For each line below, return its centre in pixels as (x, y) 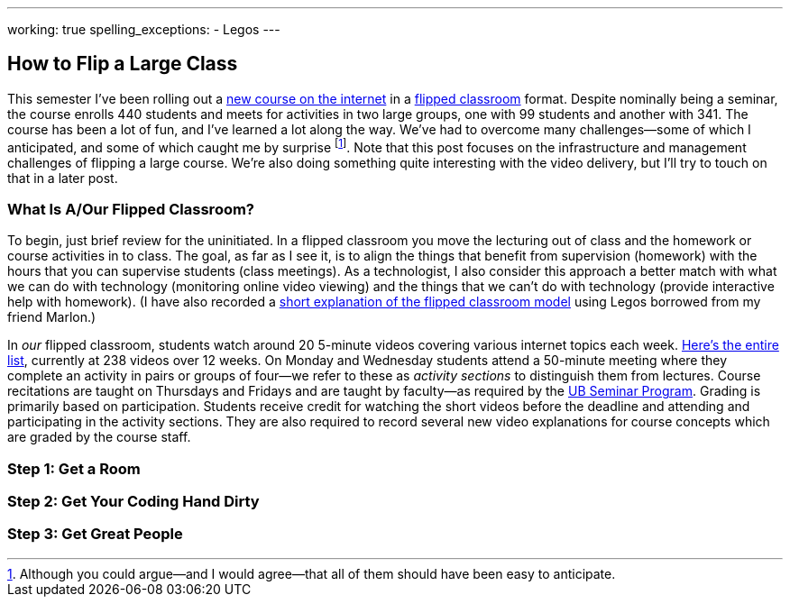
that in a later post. (63, 178)
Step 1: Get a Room (74, 468)
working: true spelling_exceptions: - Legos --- (144, 29)
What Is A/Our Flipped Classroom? (131, 209)
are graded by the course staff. (99, 437)
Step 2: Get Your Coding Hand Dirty (133, 501)
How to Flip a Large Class (123, 64)
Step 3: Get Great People (95, 534)
